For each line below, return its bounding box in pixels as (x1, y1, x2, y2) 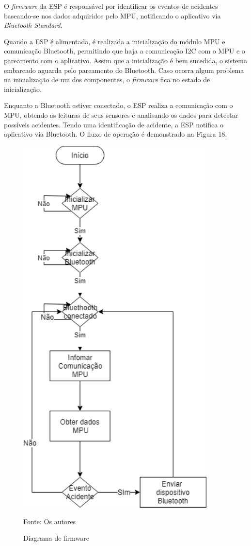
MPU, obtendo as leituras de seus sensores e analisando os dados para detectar (4, 109, 238, 120)
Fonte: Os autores (23, 516, 76, 527)
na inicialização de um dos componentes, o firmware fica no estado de (4, 74, 210, 85)
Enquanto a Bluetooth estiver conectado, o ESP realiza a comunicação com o (4, 100, 233, 110)
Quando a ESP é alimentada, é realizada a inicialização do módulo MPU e (4, 36, 225, 46)
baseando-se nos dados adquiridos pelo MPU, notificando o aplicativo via (4, 10, 221, 20)
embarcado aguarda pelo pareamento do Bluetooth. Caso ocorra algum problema (4, 65, 244, 75)
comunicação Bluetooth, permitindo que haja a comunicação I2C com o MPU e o (4, 46, 245, 56)
